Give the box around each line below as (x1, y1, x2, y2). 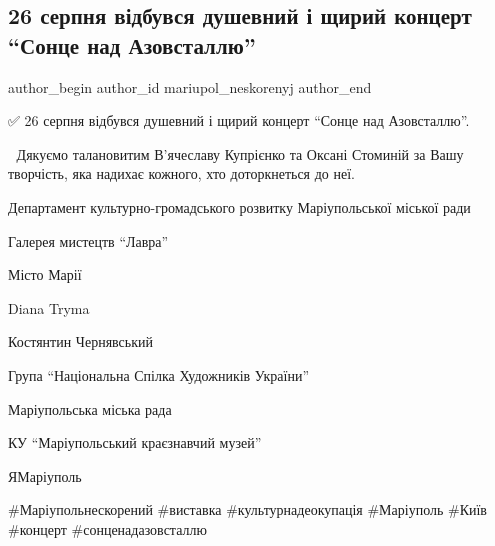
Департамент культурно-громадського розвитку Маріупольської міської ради (8, 196, 471, 217)
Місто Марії (8, 264, 82, 285)
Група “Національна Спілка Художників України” (8, 364, 310, 385)
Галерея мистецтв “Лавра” (8, 230, 169, 251)
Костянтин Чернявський (8, 331, 153, 352)
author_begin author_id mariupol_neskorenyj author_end (8, 76, 372, 97)
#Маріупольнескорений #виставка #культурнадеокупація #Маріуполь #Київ (8, 499, 487, 520)
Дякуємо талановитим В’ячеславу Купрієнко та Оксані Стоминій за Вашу (16, 143, 464, 164)
